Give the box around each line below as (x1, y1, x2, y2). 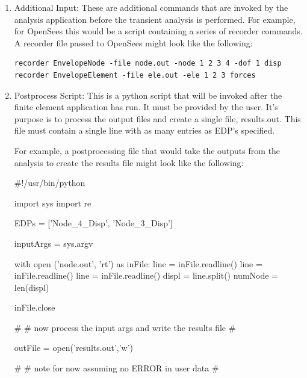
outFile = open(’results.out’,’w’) (14, 341, 134, 354)
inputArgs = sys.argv (14, 237, 93, 249)
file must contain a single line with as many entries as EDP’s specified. (14, 124, 275, 137)
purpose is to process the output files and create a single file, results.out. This (14, 112, 301, 125)
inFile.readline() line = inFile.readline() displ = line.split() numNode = (14, 269, 278, 282)
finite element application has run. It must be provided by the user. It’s (14, 101, 278, 113)
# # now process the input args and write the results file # (14, 321, 236, 333)
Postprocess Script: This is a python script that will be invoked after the (14, 88, 282, 101)
